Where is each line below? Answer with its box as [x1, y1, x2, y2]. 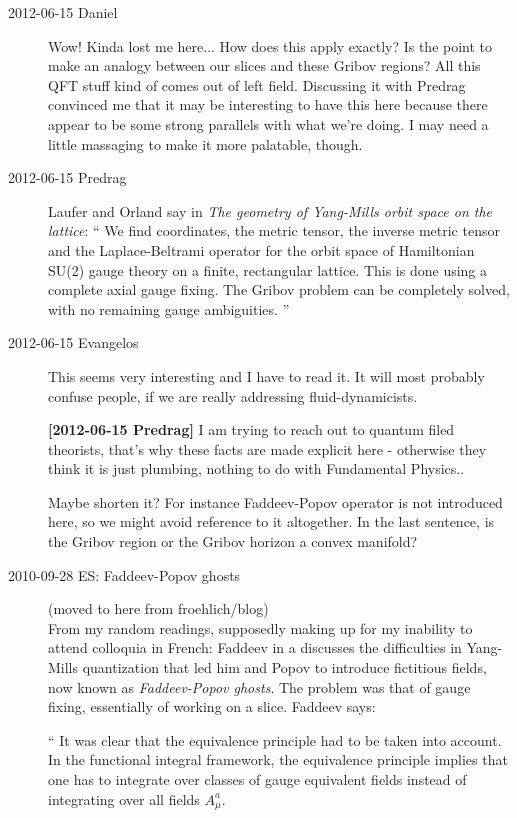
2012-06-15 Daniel [8, 2, 118, 22]
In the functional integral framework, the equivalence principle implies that [48, 749, 508, 770]
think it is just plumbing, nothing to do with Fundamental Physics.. [48, 458, 465, 479]
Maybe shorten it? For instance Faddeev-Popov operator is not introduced [48, 491, 503, 512]
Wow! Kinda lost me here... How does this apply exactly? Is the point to [48, 35, 493, 56]
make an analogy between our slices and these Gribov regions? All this [48, 55, 481, 76]
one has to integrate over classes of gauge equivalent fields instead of [48, 769, 467, 789]
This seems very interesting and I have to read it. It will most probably [48, 365, 485, 386]
